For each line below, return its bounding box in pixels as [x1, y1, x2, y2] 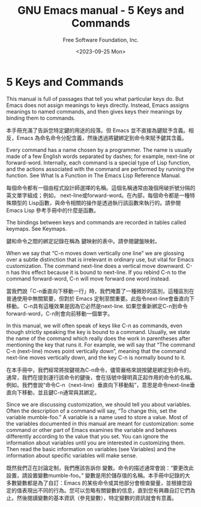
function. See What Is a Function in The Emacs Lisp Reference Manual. [6, 172, 181, 179]
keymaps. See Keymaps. [6, 225, 67, 232]
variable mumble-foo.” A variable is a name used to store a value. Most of [6, 413, 188, 420]
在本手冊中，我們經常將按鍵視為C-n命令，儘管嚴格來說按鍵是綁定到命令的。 [6, 366, 194, 373]
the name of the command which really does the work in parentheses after [6, 335, 191, 342]
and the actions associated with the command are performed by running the [6, 165, 195, 172]
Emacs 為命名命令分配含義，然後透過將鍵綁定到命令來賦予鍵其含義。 [16, 134, 187, 141]
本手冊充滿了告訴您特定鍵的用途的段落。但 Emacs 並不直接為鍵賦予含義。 [6, 127, 189, 134]
